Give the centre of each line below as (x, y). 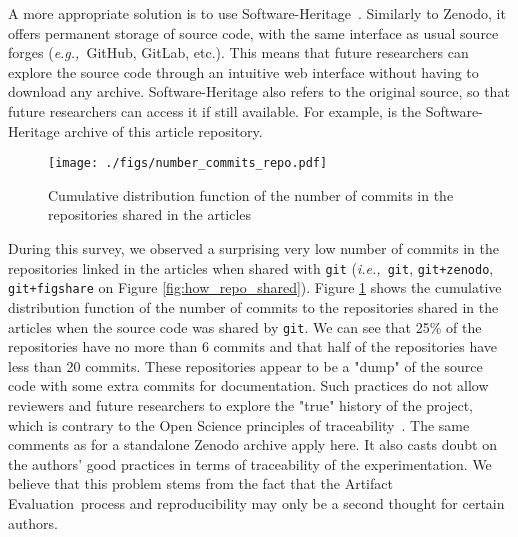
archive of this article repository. (163, 130)
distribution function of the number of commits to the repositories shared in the (253, 306)
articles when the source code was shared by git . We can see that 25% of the (245, 326)
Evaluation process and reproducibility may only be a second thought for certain (256, 502)
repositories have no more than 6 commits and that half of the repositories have (253, 346)
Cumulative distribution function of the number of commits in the (251, 194)
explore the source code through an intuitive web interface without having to (243, 71)
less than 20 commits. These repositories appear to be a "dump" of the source (245, 365)
